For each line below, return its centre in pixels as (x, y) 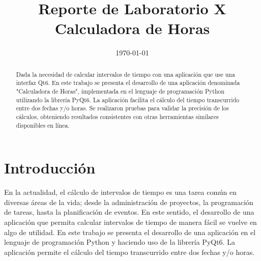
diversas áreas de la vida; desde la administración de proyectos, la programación (129, 202)
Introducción (50, 168)
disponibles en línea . (43, 125)
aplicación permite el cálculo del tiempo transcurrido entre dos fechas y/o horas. (129, 252)
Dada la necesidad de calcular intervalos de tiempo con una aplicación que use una (125, 74)
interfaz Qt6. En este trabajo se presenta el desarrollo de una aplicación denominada (128, 83)
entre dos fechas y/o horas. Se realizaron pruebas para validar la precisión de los (122, 108)
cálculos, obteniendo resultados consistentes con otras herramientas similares (117, 116)
